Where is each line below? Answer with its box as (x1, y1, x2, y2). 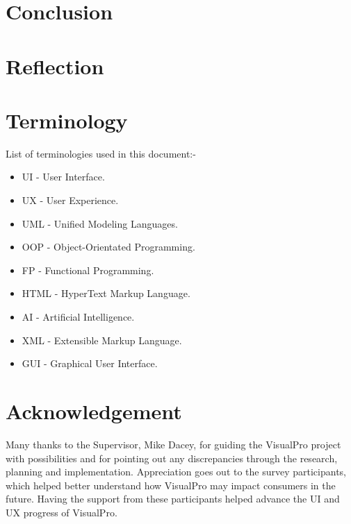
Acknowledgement (6, 397, 182, 425)
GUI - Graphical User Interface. (22, 356, 158, 371)
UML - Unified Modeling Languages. (22, 216, 178, 230)
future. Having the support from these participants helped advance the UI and (6, 491, 340, 506)
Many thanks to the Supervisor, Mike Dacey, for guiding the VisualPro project (6, 437, 341, 451)
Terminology (6, 105, 128, 134)
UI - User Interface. (22, 169, 105, 184)
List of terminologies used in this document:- (6, 146, 196, 160)
